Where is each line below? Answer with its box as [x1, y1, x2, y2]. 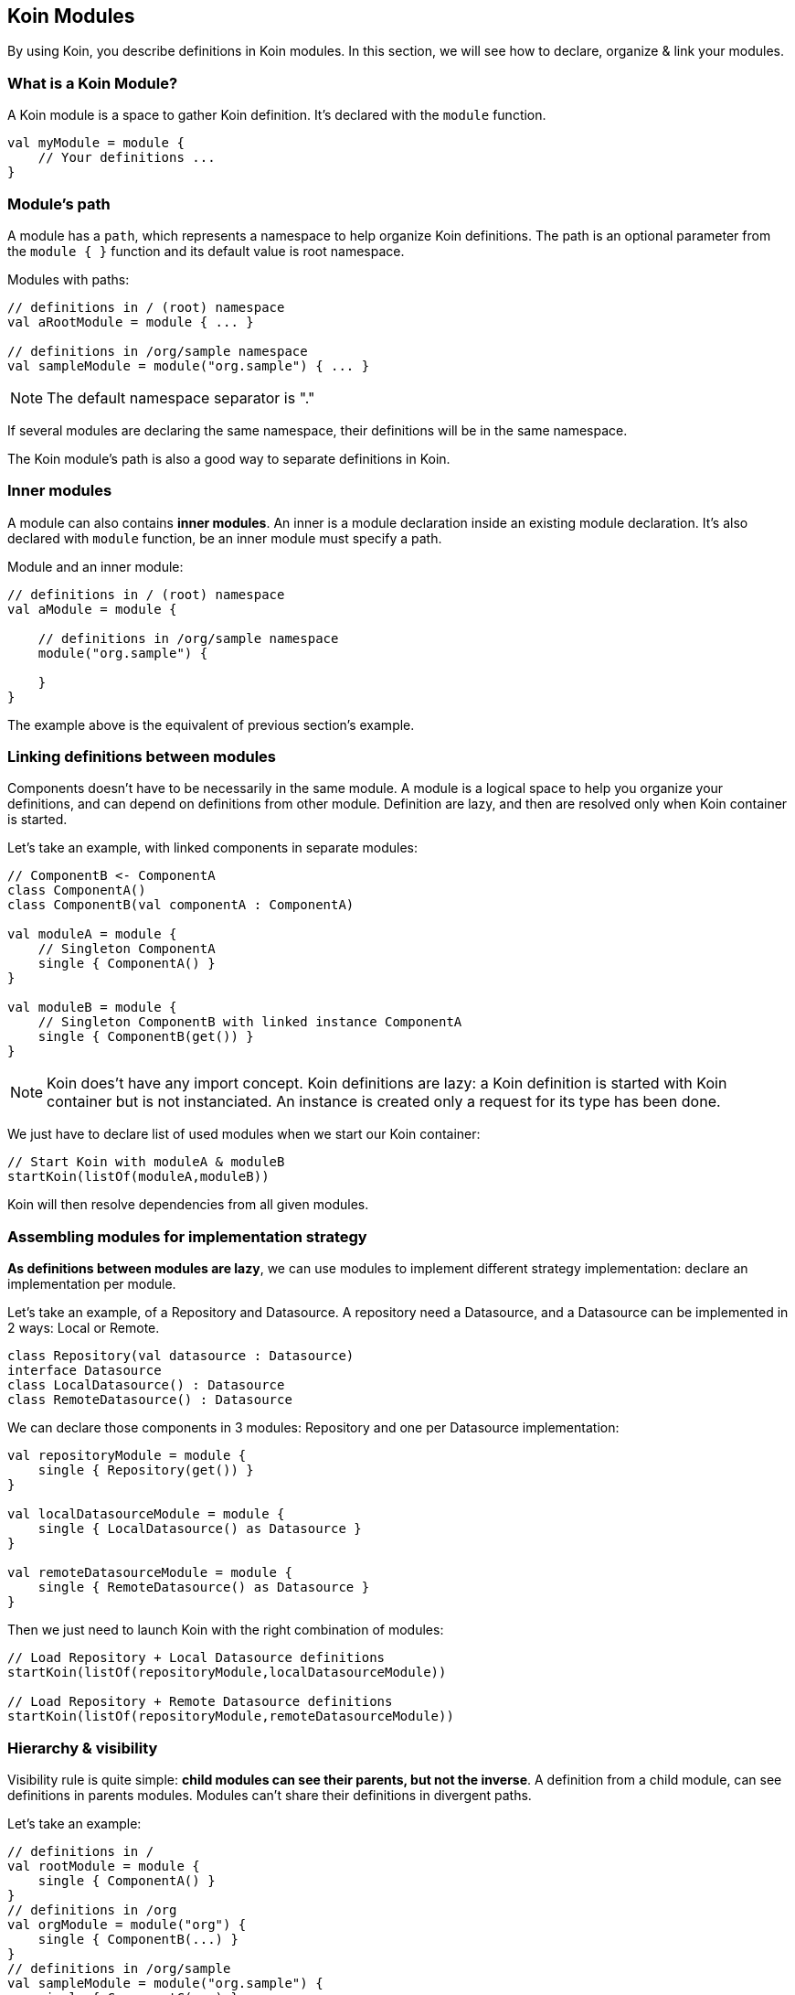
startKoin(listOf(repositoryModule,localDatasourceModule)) [7, 1665, 447, 1680]
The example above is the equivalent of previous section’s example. [7, 716, 415, 733]
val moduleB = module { [7, 1000, 177, 1015]
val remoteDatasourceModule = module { [7, 1565, 292, 1581]
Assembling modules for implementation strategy [7, 1227, 367, 1246]
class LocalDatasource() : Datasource [7, 1378, 285, 1393]
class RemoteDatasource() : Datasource [7, 1392, 292, 1408]
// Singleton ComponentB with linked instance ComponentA [37, 1014, 462, 1030]
